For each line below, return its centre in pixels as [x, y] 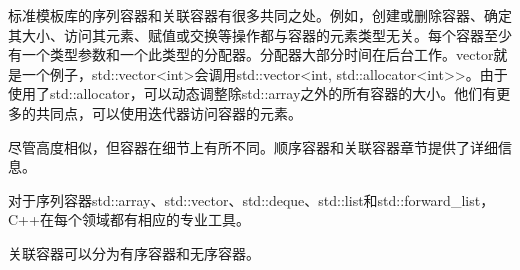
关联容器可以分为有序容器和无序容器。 [134, 252]
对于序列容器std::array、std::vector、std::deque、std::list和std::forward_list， [251, 199]
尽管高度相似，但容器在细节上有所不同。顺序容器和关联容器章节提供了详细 [253, 146]
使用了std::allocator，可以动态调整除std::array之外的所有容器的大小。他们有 [252, 93]
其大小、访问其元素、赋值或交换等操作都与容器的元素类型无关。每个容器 [246, 34]
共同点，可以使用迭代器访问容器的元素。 [168, 112]
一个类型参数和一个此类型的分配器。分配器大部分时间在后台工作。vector [257, 54]
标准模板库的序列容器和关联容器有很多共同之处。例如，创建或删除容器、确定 [260, 15]
